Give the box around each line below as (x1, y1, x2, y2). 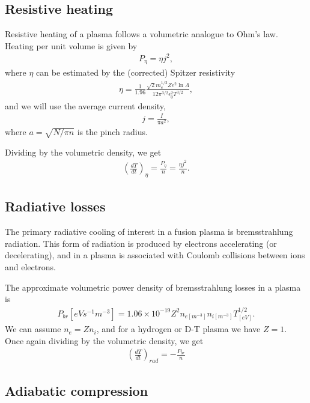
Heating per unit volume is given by (5, 39, 138, 52)
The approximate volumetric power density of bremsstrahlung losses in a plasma (5, 280, 301, 293)
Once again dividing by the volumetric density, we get (5, 334, 204, 347)
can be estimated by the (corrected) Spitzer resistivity (36, 66, 236, 79)
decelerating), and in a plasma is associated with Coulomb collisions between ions (5, 249, 305, 261)
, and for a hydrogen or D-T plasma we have (96, 323, 261, 335)
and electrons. (5, 261, 56, 273)
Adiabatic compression (5, 381, 148, 400)
